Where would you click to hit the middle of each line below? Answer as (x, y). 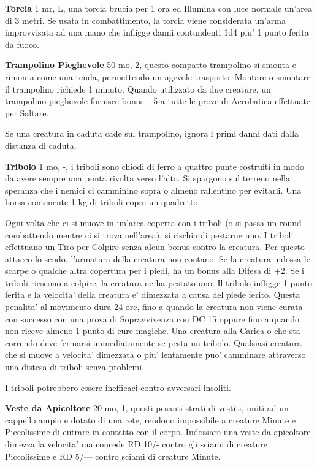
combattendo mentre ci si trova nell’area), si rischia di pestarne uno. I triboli (149, 234)
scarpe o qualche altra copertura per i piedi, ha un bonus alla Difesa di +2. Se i (155, 271)
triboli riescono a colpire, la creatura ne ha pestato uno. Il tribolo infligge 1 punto (158, 282)
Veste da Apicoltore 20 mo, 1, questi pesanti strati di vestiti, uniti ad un (147, 408)
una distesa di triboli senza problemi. (75, 367)
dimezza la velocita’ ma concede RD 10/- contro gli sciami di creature (136, 444)
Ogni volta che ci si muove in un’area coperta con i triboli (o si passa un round (153, 222)
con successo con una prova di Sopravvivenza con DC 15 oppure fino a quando (152, 318)
